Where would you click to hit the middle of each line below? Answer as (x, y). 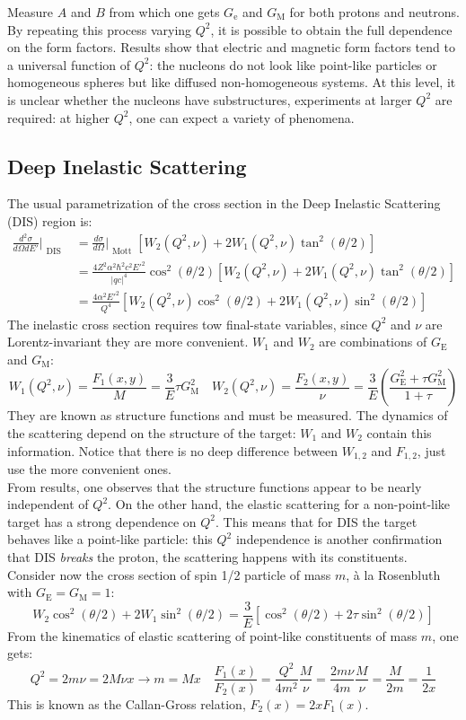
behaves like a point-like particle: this (110, 539)
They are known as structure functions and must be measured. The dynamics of (228, 415)
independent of (48, 504)
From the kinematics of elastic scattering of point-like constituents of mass (212, 635)
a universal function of (69, 64)
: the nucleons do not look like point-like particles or (293, 64)
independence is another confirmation (339, 539)
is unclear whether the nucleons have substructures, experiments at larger (210, 99)
